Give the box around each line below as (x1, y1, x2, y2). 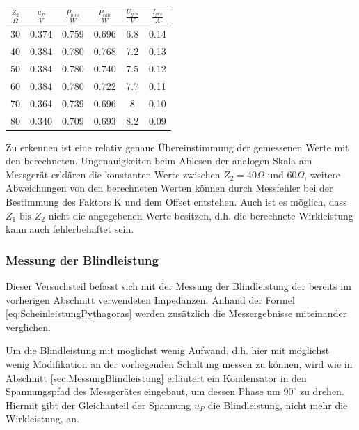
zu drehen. (299, 384, 344, 399)
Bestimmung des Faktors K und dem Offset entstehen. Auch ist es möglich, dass (6, 194, 347, 208)
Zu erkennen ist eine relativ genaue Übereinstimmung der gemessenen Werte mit (6, 139, 349, 154)
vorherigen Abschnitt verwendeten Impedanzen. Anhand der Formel (6, 292, 295, 307)
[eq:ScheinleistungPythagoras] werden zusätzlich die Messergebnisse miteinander (6, 306, 347, 321)
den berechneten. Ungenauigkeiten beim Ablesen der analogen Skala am (6, 153, 312, 168)
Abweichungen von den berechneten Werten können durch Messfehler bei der (6, 181, 333, 195)
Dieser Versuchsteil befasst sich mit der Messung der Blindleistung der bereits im (6, 278, 351, 293)
